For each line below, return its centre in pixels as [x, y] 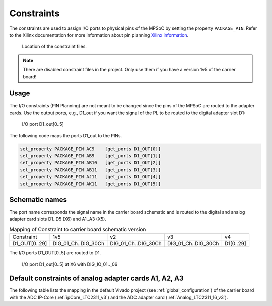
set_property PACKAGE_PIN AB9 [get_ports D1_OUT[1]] [90, 156]
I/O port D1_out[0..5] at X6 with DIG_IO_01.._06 [70, 264]
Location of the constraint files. [54, 46]
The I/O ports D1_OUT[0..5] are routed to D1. [55, 253]
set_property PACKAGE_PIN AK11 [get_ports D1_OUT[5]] [90, 184]
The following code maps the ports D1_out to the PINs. [66, 135]
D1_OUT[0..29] [30, 244]
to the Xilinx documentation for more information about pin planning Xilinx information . [99, 35]
